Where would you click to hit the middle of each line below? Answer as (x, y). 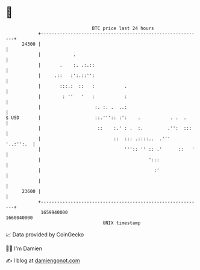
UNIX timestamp (122, 223)
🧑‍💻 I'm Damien (24, 248)
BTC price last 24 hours (123, 28)
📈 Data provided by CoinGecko (45, 235)
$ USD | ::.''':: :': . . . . (96, 118)
